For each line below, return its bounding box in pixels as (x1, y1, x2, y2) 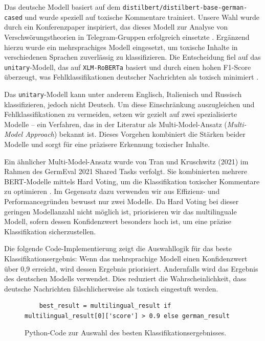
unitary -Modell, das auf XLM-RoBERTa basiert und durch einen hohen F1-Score (4, 61, 251, 72)
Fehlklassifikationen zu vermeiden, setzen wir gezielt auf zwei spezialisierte (4, 109, 237, 119)
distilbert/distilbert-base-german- (122, 4, 248, 11)
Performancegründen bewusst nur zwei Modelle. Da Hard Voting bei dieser (4, 196, 239, 206)
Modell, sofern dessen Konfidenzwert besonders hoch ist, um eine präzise (4, 216, 232, 227)
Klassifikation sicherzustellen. (4, 226, 96, 236)
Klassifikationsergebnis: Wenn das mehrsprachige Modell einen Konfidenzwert (4, 253, 248, 263)
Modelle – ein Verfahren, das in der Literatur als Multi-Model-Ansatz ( (4, 118, 227, 129)
